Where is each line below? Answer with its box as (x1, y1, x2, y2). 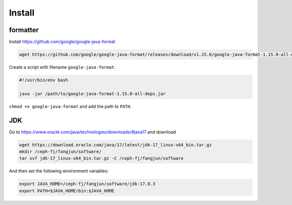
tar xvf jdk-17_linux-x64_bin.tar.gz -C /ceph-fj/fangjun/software (19, 156, 184, 161)
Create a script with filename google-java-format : (9, 64, 116, 70)
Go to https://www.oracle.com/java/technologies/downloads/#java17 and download (9, 129, 176, 135)
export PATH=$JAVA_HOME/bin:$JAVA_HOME (19, 188, 114, 193)
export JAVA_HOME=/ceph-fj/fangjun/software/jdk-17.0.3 (19, 181, 156, 187)
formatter (9, 26, 39, 34)
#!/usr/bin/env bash (19, 77, 68, 83)
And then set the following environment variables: (9, 168, 109, 174)
